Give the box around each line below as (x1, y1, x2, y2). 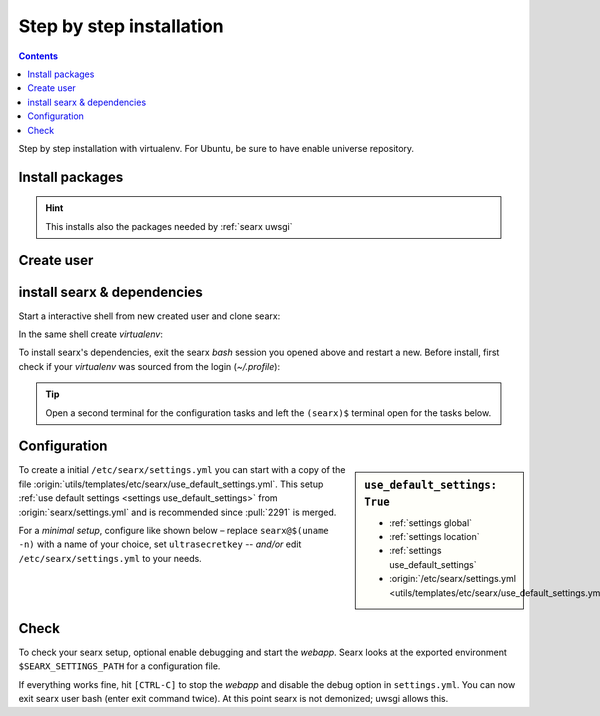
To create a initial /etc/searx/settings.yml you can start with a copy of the (18, 464, 346, 476)
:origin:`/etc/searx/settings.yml (389, 573, 517, 585)
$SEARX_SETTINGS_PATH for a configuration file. (18, 660, 221, 672)
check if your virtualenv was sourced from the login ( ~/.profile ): (18, 360, 280, 372)
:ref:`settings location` (389, 531, 480, 542)
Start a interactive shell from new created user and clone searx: (18, 310, 281, 322)
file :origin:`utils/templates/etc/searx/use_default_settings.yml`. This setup (18, 478, 324, 490)
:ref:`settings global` (389, 516, 473, 529)
